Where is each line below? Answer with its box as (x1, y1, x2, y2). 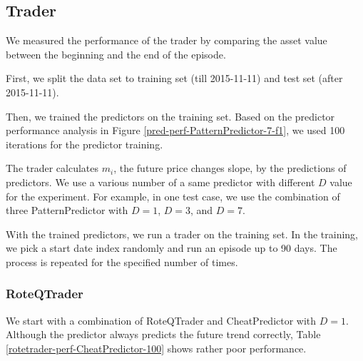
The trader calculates (6, 161, 99, 176)
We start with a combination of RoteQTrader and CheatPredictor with (6, 312, 317, 327)
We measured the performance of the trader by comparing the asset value (6, 33, 327, 48)
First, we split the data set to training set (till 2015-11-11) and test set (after (6, 71, 343, 86)
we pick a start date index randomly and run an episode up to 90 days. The (6, 240, 337, 255)
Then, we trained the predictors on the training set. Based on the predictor (6, 108, 335, 123)
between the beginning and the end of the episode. (6, 46, 226, 61)
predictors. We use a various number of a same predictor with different (6, 174, 315, 189)
